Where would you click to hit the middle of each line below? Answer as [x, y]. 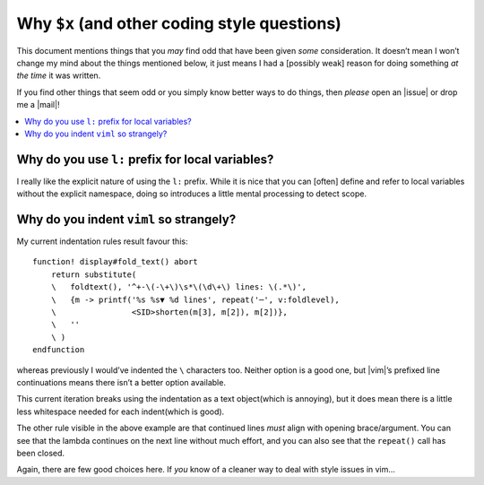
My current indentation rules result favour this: [102, 241]
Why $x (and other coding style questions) [179, 23]
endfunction [59, 350]
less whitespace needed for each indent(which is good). [121, 411]
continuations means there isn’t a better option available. [121, 382]
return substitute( [94, 274]
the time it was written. [59, 75]
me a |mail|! [38, 105]
